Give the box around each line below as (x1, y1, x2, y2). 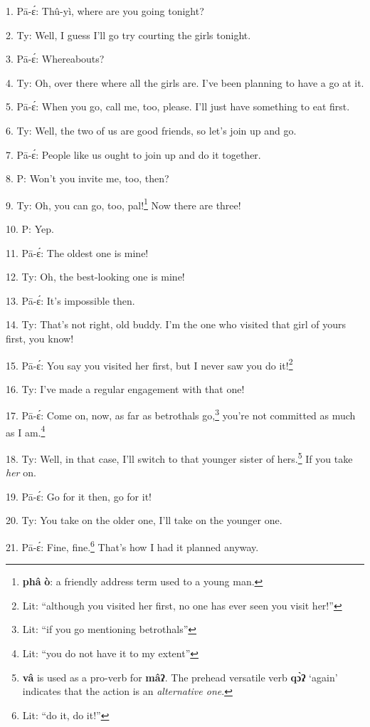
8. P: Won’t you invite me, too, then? (6, 171, 169, 186)
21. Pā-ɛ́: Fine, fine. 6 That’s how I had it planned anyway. (6, 537, 259, 554)
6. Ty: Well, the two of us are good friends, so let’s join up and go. (6, 122, 297, 137)
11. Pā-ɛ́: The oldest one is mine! (6, 245, 149, 260)
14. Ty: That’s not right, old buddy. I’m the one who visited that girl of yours (6, 317, 346, 332)
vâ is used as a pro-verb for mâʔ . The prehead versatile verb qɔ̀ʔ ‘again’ (22, 669, 338, 684)
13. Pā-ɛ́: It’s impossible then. (6, 293, 135, 308)
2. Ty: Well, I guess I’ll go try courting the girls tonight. (6, 27, 251, 42)
